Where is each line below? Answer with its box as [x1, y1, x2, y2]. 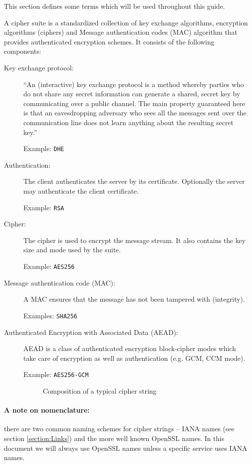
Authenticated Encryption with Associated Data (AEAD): [4, 327, 178, 337]
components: [4, 46, 41, 56]
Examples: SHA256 [23, 310, 78, 320]
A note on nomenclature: [4, 405, 90, 415]
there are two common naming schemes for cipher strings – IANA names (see [4, 423, 234, 434]
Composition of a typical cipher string [43, 385, 156, 396]
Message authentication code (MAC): [4, 277, 116, 287]
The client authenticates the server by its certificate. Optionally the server [23, 176, 245, 186]
